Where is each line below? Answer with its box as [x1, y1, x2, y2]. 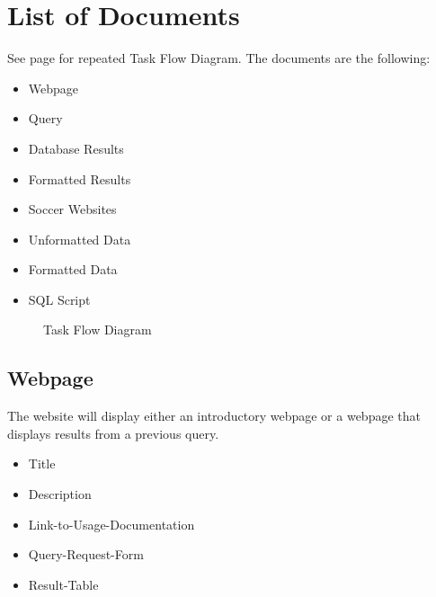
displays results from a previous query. [7, 423, 219, 442]
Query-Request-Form [28, 545, 144, 564]
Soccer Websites [28, 200, 117, 218]
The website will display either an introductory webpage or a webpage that [7, 406, 421, 425]
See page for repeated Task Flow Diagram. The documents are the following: [7, 49, 431, 67]
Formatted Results [28, 169, 131, 188]
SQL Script [28, 290, 91, 308]
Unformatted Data [28, 229, 131, 248]
